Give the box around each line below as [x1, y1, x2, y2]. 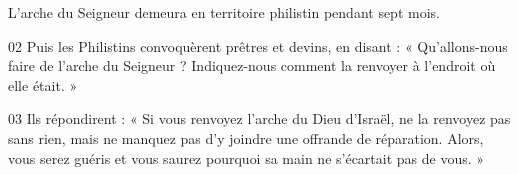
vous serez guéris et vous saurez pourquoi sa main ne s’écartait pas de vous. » [8, 147, 485, 168]
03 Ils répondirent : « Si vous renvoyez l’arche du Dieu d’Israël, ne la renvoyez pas [8, 108, 511, 129]
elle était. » [8, 74, 78, 95]
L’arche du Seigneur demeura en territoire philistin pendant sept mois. [8, 2, 440, 22]
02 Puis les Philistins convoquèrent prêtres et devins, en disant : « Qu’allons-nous [8, 35, 508, 56]
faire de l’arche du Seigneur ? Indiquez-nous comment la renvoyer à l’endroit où [8, 55, 496, 76]
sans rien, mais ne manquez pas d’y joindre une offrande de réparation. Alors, [8, 127, 484, 148]
